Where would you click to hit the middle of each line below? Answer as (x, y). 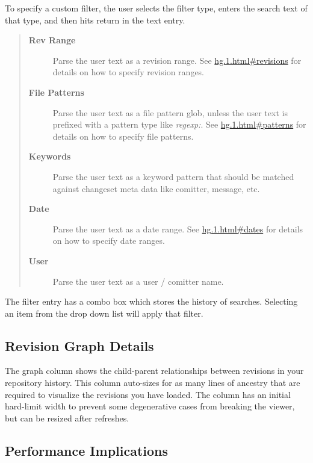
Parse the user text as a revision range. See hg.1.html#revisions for (177, 60)
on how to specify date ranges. (109, 241)
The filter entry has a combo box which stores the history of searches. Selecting (151, 301)
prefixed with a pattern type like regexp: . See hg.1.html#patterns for (179, 124)
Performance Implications (87, 450)
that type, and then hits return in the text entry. (95, 20)
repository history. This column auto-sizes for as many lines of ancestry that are (153, 383)
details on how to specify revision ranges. (129, 72)
